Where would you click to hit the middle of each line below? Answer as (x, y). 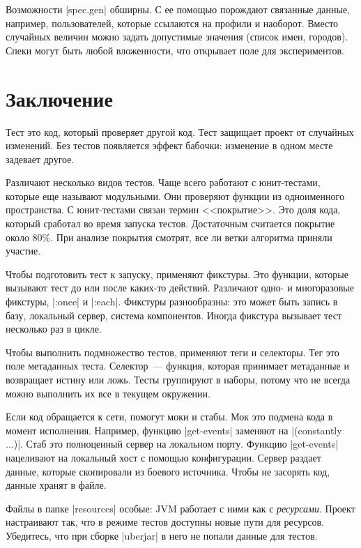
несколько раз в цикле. (54, 329)
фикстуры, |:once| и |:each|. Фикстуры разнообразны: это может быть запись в (172, 302)
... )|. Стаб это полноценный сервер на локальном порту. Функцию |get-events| (172, 444)
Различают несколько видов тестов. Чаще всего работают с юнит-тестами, (163, 182)
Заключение (59, 98)
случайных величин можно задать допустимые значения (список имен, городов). (177, 37)
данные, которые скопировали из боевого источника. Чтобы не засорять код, (168, 471)
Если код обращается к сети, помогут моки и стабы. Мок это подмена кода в (169, 417)
